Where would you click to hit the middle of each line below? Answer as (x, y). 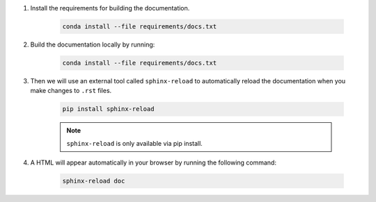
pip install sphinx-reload (108, 109)
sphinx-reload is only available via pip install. (135, 143)
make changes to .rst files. (71, 91)
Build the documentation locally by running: (93, 44)
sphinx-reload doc (94, 181)
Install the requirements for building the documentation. (110, 8)
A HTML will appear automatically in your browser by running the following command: (153, 162)
